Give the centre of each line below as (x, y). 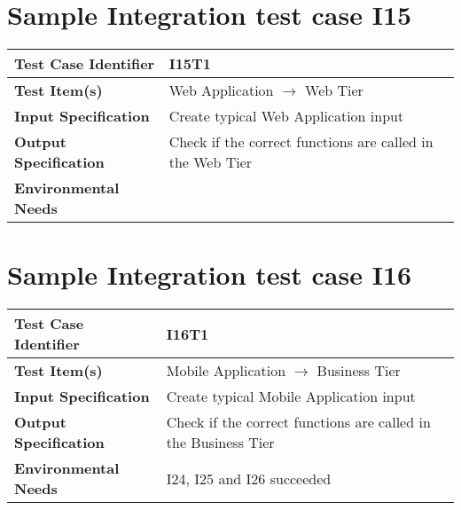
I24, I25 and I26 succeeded (249, 478)
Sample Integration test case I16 (210, 275)
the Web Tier (211, 162)
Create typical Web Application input (286, 116)
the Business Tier (220, 443)
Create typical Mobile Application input (291, 396)
